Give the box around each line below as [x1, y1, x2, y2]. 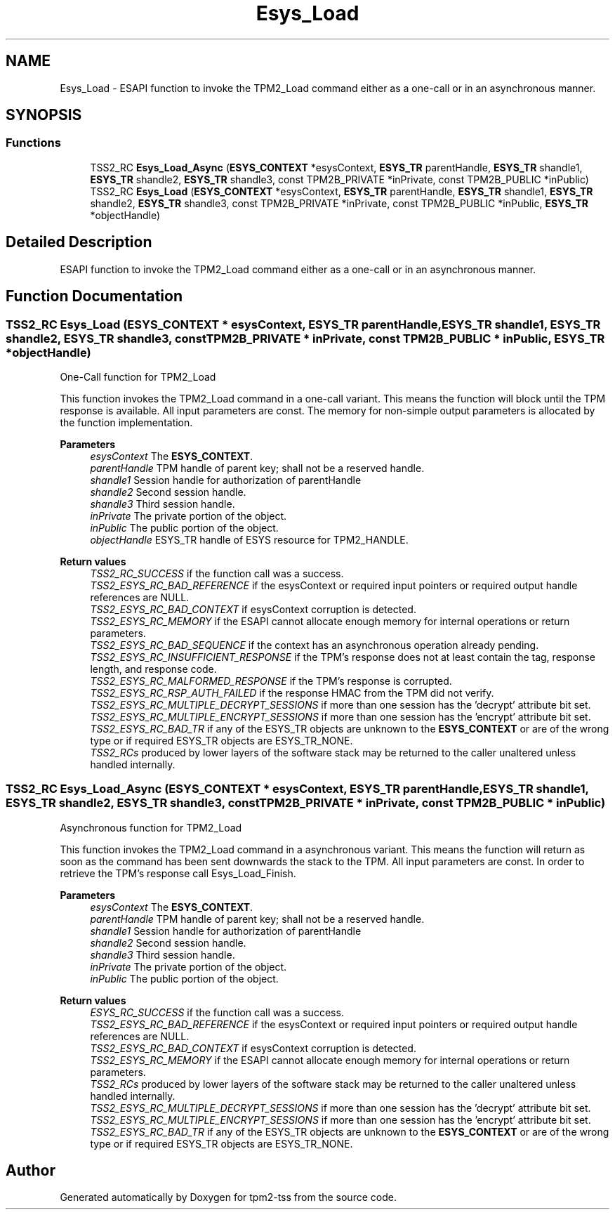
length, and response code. [90, 662, 217, 675]
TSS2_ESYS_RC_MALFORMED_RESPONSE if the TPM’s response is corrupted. [90, 674, 452, 687]
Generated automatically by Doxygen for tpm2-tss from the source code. [60, 1191, 397, 1204]
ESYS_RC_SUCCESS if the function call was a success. [90, 1006, 344, 1018]
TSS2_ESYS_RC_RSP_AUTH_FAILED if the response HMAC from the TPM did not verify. [90, 686, 494, 699]
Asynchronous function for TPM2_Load [60, 821, 242, 834]
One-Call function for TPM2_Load [60, 370, 216, 383]
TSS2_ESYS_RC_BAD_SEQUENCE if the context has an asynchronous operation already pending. [90, 638, 539, 651]
